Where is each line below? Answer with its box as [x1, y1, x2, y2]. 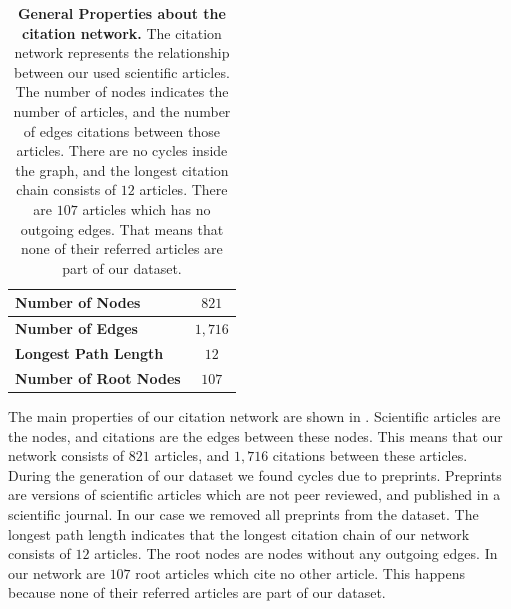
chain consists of [16, 179, 117, 200]
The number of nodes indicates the [15, 81, 229, 102]
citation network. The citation [22, 22, 222, 43]
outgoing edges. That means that [20, 218, 224, 239]
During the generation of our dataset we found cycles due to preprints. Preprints [8, 464, 502, 485]
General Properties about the [17, 3, 226, 23]
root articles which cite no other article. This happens [135, 562, 466, 583]
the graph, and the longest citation [15, 159, 229, 180]
